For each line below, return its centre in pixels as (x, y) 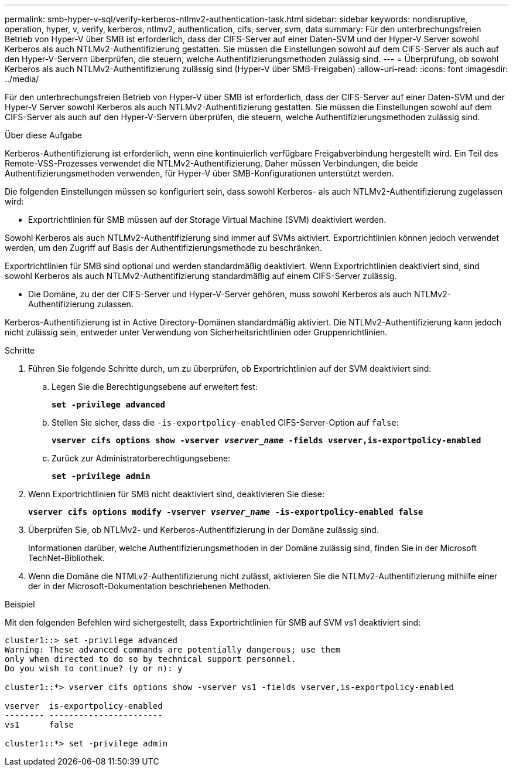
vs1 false (40, 725)
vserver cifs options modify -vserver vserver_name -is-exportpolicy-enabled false (226, 512)
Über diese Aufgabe (43, 135)
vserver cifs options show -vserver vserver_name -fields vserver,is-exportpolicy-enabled (266, 440)
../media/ (22, 79)
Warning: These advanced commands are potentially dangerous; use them (173, 650)
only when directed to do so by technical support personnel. (151, 659)
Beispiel (20, 604)
